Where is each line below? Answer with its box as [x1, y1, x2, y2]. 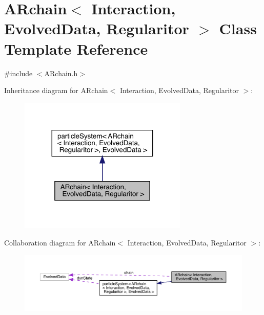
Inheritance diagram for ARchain [4, 85, 108, 96]
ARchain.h [44, 67, 78, 78]
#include [4, 67, 33, 78]
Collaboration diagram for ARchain [4, 237, 116, 247]
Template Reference [4, 38, 148, 59]
